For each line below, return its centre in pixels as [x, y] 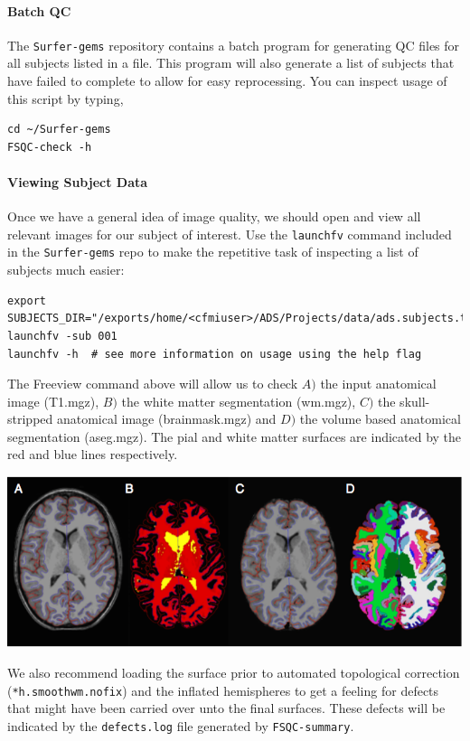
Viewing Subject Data [78, 182]
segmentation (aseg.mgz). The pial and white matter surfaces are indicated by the [235, 436]
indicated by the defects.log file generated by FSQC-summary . [181, 725]
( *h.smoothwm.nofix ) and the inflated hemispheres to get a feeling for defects [223, 690]
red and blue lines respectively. [93, 454]
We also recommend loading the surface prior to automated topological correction [234, 673]
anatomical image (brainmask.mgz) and [166, 419]
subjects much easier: [66, 270]
